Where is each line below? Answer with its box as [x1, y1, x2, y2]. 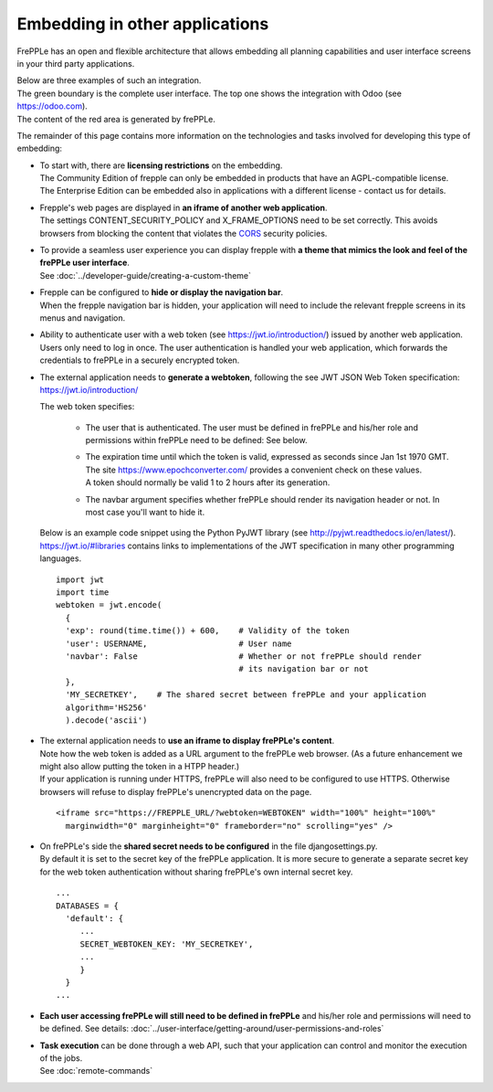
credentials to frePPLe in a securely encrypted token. [39, 355, 240, 366]
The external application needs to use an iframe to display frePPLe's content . [39, 736, 335, 747]
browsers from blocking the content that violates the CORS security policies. [39, 228, 328, 239]
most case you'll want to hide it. [85, 507, 205, 518]
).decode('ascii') [65, 715, 148, 726]
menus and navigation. [39, 312, 126, 323]
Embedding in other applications [16, 14, 269, 34]
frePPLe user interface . [39, 257, 130, 269]
